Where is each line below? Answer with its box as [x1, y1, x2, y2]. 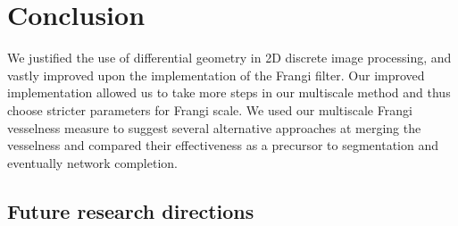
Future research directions [7, 197, 254, 224]
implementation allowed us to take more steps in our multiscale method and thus [7, 83, 451, 102]
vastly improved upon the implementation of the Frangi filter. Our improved [7, 65, 425, 84]
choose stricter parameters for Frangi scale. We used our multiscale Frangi [7, 100, 412, 119]
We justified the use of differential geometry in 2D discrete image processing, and [7, 48, 452, 67]
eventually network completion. [7, 153, 178, 172]
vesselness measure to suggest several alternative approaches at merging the [7, 118, 421, 137]
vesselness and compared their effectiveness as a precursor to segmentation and [7, 136, 439, 155]
